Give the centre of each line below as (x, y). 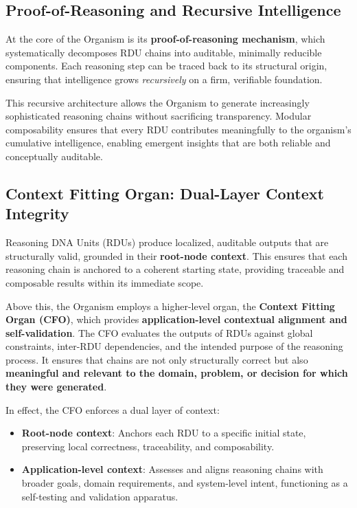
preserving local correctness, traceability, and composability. (148, 446)
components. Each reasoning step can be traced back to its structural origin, (166, 66)
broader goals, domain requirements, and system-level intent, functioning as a (185, 483)
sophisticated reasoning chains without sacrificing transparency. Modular (159, 116)
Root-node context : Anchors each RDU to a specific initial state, (164, 433)
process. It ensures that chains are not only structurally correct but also (157, 359)
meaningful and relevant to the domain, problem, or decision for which (177, 373)
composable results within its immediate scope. (105, 282)
